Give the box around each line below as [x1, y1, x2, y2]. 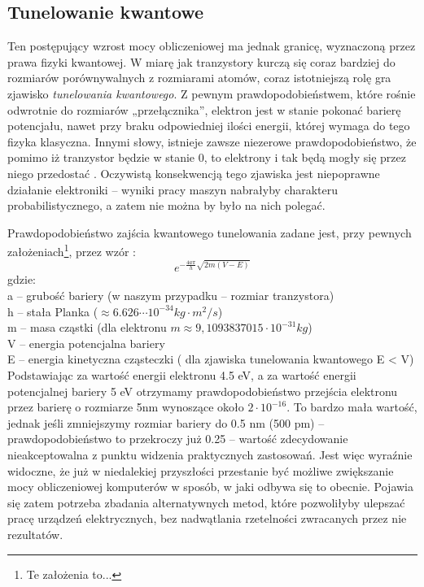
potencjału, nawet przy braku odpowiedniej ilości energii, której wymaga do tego [7, 117, 410, 134]
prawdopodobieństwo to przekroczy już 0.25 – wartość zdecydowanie [7, 430, 348, 447]
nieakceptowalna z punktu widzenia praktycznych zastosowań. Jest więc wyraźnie [7, 446, 413, 463]
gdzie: [7, 271, 36, 288]
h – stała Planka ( [7, 302, 98, 320]
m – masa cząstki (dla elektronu [7, 319, 167, 336]
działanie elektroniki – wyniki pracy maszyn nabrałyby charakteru [7, 180, 338, 198]
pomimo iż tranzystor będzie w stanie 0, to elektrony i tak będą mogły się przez [7, 149, 406, 166]
